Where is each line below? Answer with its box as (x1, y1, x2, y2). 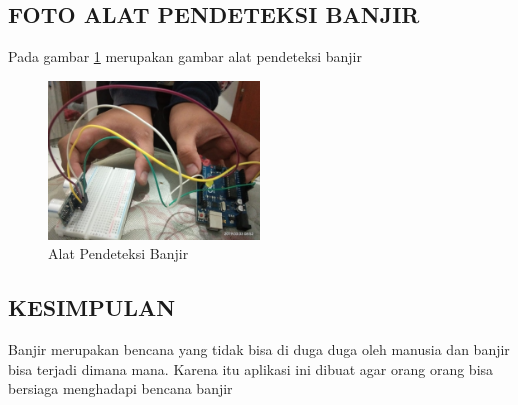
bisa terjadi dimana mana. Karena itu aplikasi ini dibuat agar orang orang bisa (8, 358, 494, 379)
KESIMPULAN (8, 292, 176, 323)
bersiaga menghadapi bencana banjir (8, 378, 233, 399)
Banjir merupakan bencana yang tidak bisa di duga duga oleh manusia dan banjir (8, 339, 510, 360)
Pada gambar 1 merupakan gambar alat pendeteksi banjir (8, 46, 362, 67)
